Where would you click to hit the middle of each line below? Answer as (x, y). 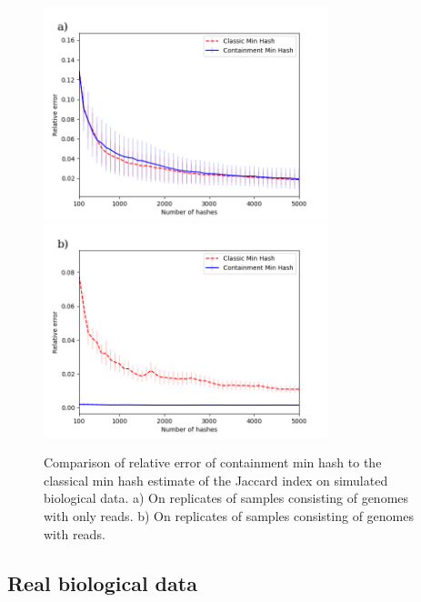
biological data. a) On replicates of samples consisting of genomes (226, 498)
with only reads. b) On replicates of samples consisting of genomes (229, 515)
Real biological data (102, 582)
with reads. (75, 533)
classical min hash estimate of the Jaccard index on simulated (216, 480)
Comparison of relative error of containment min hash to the (213, 462)
